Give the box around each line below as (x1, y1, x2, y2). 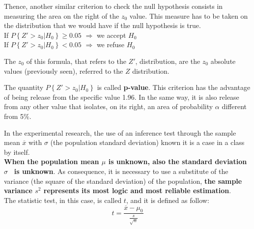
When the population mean (4, 156, 99, 167)
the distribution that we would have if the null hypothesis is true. (4, 20, 201, 30)
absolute (210, 56, 236, 66)
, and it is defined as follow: (126, 195, 209, 205)
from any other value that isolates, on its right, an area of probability (4, 101, 213, 112)
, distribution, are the (135, 56, 200, 66)
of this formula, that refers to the (26, 56, 126, 66)
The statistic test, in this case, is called (4, 195, 122, 205)
